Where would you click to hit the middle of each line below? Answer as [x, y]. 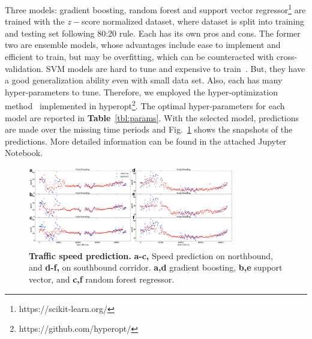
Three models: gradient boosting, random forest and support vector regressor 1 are [155, 9]
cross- [287, 57]
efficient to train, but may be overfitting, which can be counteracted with [139, 57]
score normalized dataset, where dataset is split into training [193, 21]
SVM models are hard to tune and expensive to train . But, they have [175, 68]
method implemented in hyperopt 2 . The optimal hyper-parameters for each [145, 105]
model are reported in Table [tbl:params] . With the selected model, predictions [152, 117]
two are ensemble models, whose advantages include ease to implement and [143, 45]
